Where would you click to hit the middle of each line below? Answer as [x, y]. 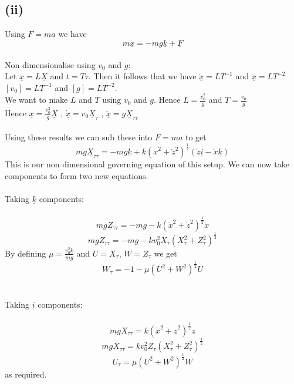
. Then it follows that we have [142, 76]
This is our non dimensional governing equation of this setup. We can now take [147, 164]
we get [165, 253]
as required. [26, 374]
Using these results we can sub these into [79, 137]
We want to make [36, 100]
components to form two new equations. [77, 175]
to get [196, 137]
